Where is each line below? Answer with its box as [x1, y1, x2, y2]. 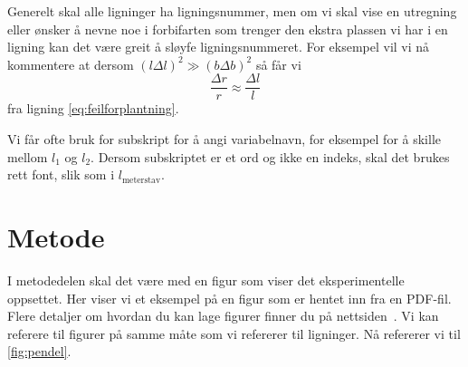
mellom [7, 147, 48, 166]
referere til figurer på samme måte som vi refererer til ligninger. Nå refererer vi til [7, 324, 461, 343]
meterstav [121, 175, 161, 185]
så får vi [255, 54, 301, 73]
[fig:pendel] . [7, 342, 72, 361]
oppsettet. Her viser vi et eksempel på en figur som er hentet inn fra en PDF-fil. [7, 288, 452, 307]
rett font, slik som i [7, 165, 115, 184]
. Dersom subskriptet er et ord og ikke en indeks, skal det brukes [91, 147, 450, 166]
